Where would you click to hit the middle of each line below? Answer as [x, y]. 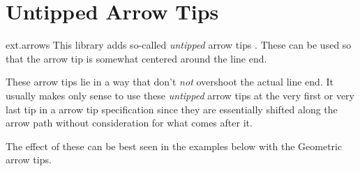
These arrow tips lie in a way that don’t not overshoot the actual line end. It [170, 82]
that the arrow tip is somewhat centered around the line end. [136, 58]
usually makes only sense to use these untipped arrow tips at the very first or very [180, 95]
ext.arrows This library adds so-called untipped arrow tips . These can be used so [179, 45]
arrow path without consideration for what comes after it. [129, 123]
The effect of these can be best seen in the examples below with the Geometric [174, 146]
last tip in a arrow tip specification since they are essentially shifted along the [172, 109]
